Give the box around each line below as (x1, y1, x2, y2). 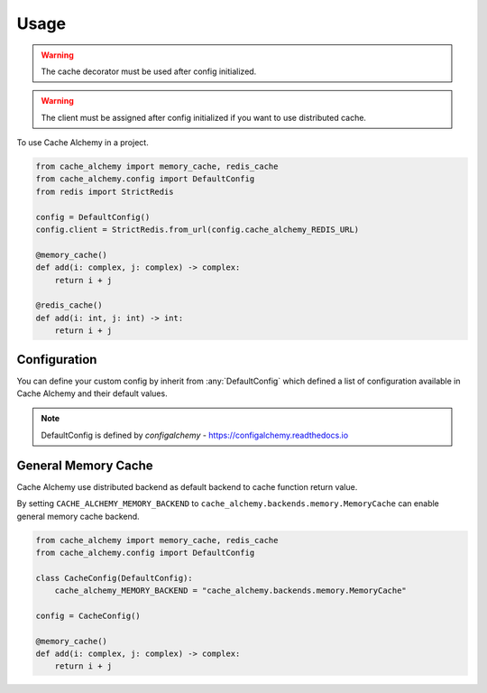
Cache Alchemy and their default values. (16, 388, 168, 399)
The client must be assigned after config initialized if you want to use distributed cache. (41, 112, 367, 123)
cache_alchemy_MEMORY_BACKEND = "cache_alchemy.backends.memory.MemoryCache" (54, 586, 408, 596)
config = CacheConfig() (35, 610, 142, 621)
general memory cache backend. (16, 511, 140, 522)
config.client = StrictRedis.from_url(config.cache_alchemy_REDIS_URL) (35, 225, 360, 235)
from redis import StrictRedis (35, 186, 175, 197)
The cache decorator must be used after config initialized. (41, 66, 257, 77)
